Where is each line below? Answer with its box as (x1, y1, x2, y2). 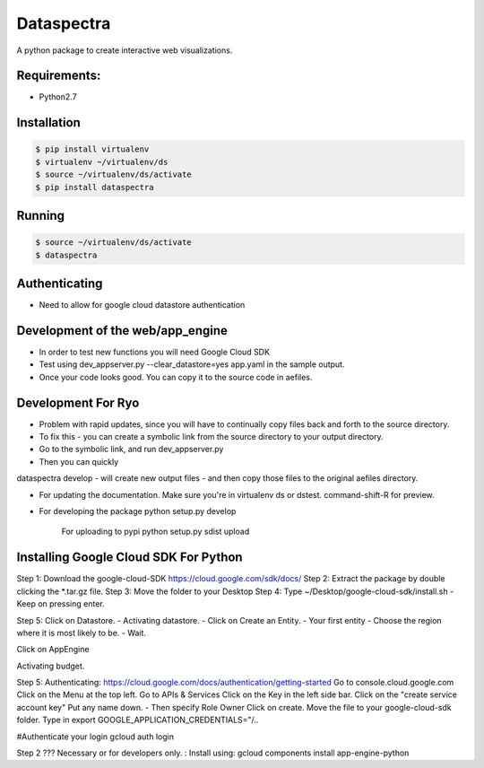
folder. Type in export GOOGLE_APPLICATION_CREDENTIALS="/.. (16, 714, 259, 726)
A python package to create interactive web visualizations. (16, 45, 233, 56)
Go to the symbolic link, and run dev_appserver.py (39, 444, 224, 455)
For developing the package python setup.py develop (39, 506, 237, 517)
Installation (16, 115, 81, 130)
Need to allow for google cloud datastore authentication (39, 300, 246, 310)
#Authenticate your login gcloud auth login (16, 731, 175, 742)
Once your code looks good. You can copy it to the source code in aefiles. (39, 371, 313, 382)
